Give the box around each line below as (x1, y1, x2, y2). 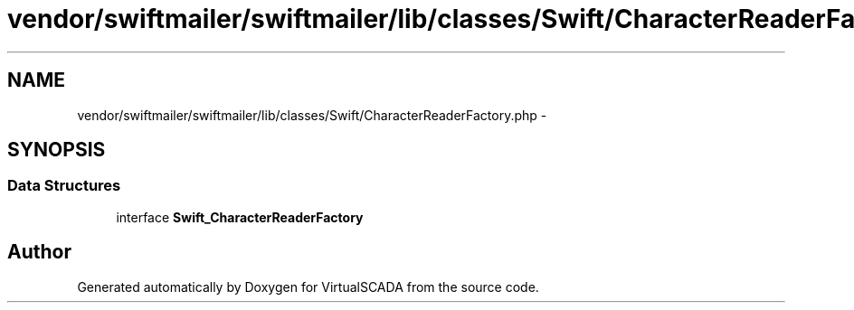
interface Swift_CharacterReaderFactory (116, 209, 364, 225)
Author (7, 240, 71, 264)
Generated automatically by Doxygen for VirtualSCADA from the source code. (77, 278, 539, 295)
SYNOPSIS (7, 138, 106, 162)
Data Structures (7, 176, 121, 195)
